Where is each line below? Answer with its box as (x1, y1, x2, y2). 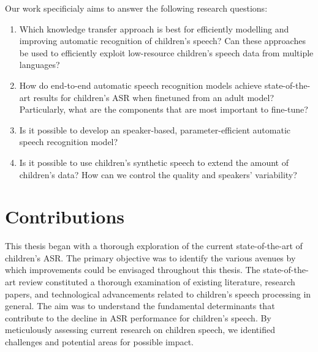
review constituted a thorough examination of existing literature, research (18, 275, 295, 288)
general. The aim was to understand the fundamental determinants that (5, 299, 275, 312)
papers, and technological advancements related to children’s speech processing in (5, 287, 311, 300)
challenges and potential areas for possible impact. (5, 335, 194, 348)
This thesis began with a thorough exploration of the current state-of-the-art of (5, 239, 303, 252)
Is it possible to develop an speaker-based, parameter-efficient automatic (19, 123, 291, 136)
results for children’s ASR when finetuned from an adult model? (33, 91, 274, 103)
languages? (19, 58, 60, 71)
